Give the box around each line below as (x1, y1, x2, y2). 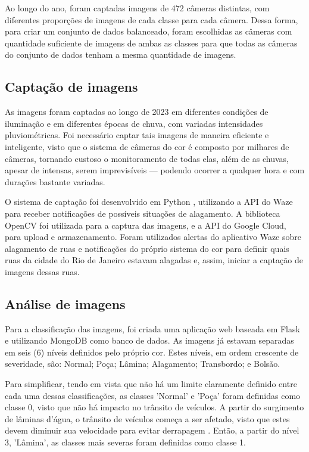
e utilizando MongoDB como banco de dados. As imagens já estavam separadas (5, 334, 294, 347)
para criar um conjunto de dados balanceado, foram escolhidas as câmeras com (5, 25, 292, 38)
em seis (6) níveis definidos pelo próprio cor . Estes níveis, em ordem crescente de (5, 345, 299, 358)
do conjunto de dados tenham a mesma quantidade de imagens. (5, 48, 236, 61)
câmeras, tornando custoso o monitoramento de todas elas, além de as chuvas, (5, 152, 289, 164)
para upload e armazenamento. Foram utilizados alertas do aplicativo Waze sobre (5, 230, 302, 243)
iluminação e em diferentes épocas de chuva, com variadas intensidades (5, 117, 263, 129)
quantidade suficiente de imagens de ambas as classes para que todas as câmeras (5, 36, 298, 49)
